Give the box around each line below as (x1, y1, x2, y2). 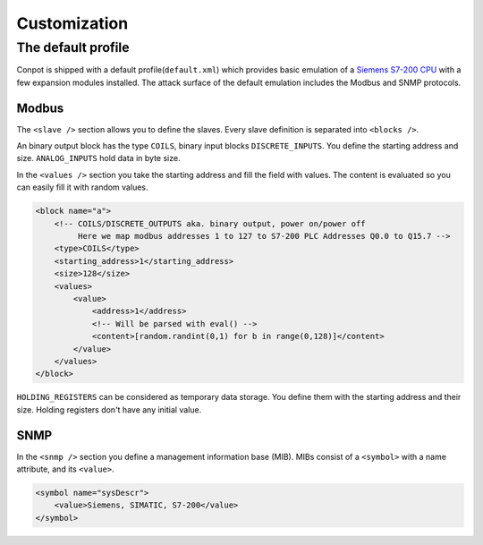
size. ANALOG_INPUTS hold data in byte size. (16, 153, 181, 164)
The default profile (16, 39, 130, 55)
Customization (16, 13, 129, 33)
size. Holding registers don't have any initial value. (16, 404, 202, 415)
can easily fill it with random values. (16, 182, 148, 192)
